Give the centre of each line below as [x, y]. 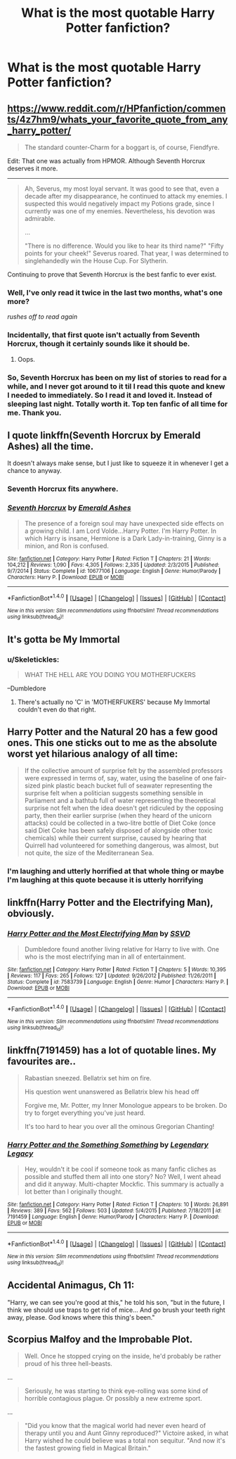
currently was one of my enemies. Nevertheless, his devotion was [120, 211]
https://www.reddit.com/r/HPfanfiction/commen [117, 108]
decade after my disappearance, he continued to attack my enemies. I [126, 196]
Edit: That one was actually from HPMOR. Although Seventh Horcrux [106, 161]
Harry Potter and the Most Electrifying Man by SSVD [99, 934]
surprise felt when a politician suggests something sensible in [114, 793]
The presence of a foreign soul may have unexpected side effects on [124, 523]
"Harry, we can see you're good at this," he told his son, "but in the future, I [116, 1302]
